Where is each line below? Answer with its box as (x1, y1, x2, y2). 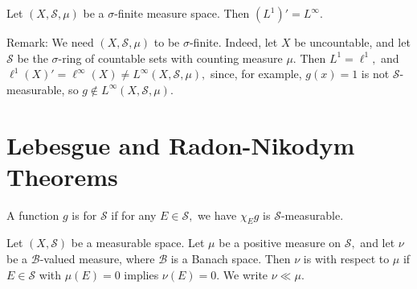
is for (72, 206, 97, 223)
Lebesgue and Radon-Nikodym (6, 128, 355, 161)
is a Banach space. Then (170, 250, 291, 267)
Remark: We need (6, 34, 94, 50)
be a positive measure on (219, 234, 341, 251)
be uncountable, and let (294, 34, 411, 50)
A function (6, 206, 59, 223)
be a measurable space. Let (71, 234, 205, 251)
